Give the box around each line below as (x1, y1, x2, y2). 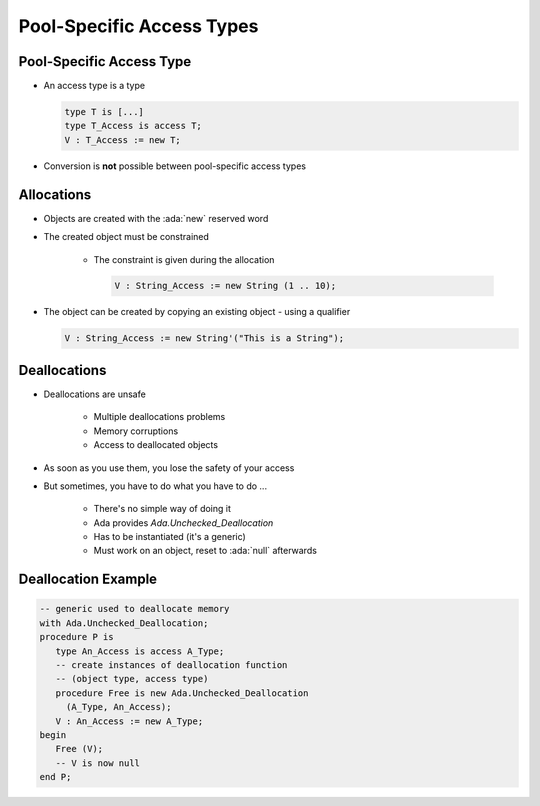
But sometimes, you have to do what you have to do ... (43, 480, 268, 492)
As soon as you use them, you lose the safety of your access (43, 461, 295, 474)
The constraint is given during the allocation (93, 253, 275, 265)
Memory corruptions (93, 425, 179, 437)
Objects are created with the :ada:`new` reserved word (43, 212, 269, 224)
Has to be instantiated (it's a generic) (93, 531, 247, 543)
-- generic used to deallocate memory (39, 603, 230, 615)
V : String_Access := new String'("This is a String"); (64, 333, 345, 344)
